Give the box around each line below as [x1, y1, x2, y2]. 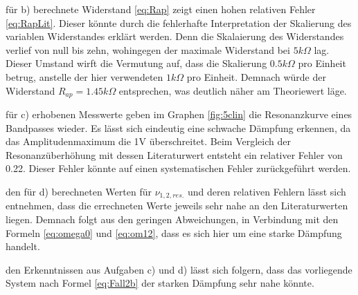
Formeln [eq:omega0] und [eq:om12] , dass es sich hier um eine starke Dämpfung [6, 225, 342, 240]
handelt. [6, 239, 40, 254]
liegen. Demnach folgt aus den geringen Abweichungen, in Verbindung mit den [6, 212, 339, 227]
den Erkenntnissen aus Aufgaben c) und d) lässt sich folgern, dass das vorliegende [6, 262, 352, 276]
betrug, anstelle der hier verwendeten [6, 69, 163, 84]
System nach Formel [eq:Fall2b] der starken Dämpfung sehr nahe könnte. [6, 276, 314, 290]
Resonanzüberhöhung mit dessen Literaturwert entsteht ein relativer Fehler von [6, 147, 343, 162]
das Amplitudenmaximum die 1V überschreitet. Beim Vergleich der [6, 134, 291, 149]
